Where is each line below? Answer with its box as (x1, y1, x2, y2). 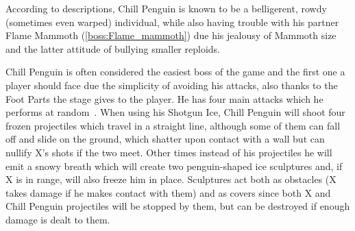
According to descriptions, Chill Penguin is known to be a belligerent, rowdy (5, 1, 327, 15)
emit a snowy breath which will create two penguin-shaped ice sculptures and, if (5, 158, 343, 173)
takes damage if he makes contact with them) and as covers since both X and (5, 185, 331, 199)
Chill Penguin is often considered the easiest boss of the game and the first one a (5, 64, 345, 79)
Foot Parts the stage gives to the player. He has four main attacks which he (5, 91, 323, 106)
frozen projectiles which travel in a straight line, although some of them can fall (5, 118, 341, 132)
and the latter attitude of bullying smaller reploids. (5, 41, 220, 56)
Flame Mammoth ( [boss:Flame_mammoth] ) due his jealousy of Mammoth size (5, 28, 336, 42)
